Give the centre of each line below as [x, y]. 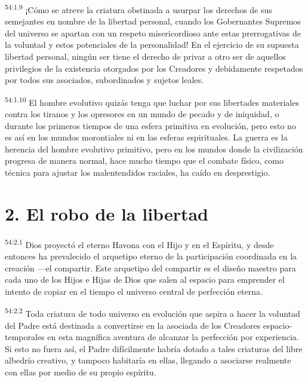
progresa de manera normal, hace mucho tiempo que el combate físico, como [144, 161]
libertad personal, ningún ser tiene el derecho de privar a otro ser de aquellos [145, 56]
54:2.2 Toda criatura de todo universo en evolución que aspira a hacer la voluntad [153, 313]
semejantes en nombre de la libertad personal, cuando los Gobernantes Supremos [153, 21]
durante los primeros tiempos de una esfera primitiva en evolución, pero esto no [150, 125]
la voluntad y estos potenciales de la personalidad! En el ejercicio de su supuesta [152, 45]
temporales [25, 337]
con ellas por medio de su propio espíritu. [81, 372]
